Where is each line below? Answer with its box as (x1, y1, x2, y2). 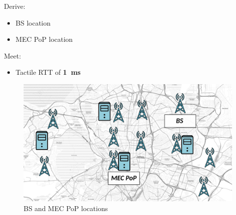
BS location (15, 17, 51, 28)
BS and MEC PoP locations (24, 203, 108, 213)
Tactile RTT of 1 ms (15, 67, 81, 77)
